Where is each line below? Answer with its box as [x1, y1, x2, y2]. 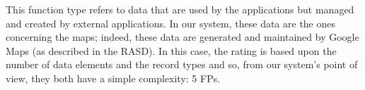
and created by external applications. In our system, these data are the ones [6, 15, 336, 30]
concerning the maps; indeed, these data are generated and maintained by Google [6, 30, 359, 44]
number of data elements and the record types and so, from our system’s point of [6, 57, 358, 72]
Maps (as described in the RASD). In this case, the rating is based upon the [6, 43, 337, 58]
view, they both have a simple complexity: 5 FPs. [6, 70, 221, 85]
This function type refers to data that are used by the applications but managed [6, 2, 354, 16]
